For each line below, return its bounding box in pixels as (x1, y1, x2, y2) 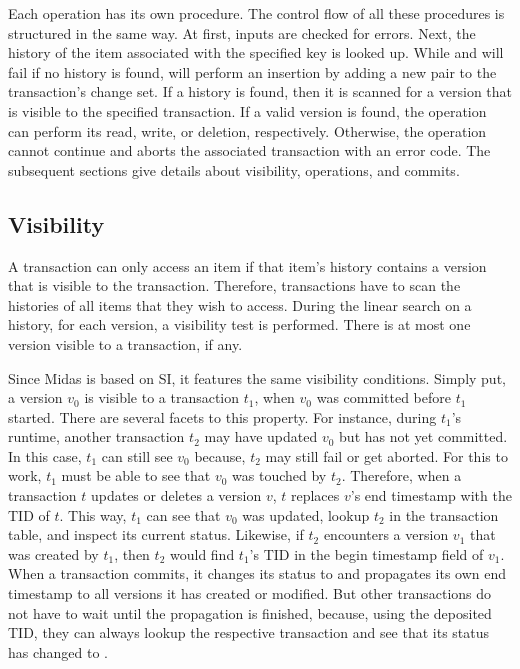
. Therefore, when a (341, 465, 462, 486)
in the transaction (389, 504, 499, 525)
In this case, (8, 445, 82, 466)
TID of (8, 504, 50, 525)
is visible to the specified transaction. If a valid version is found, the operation (8, 100, 487, 121)
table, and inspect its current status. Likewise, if (8, 524, 304, 545)
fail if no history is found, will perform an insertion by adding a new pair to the (8, 61, 497, 82)
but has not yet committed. (339, 426, 508, 447)
